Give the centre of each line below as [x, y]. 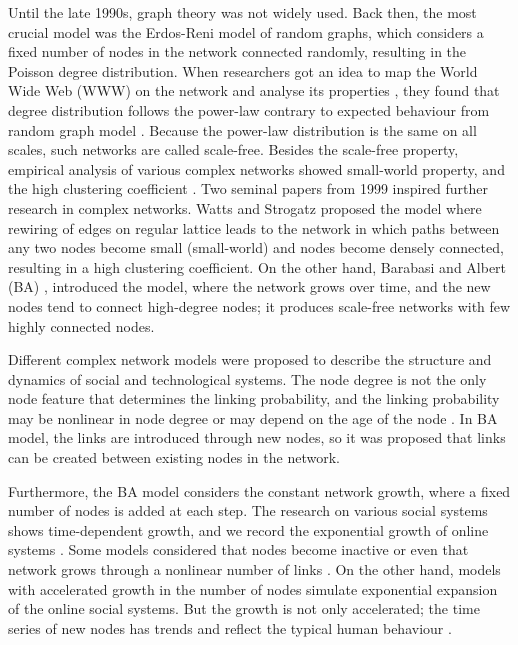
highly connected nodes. [81, 325]
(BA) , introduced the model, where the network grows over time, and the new [249, 286]
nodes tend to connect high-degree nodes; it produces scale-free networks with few [259, 305]
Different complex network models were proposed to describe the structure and [250, 359]
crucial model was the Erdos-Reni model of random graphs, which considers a [246, 31]
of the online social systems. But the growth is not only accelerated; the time [244, 608]
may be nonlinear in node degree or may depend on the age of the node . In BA [253, 417]
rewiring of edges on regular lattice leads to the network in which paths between [254, 227]
